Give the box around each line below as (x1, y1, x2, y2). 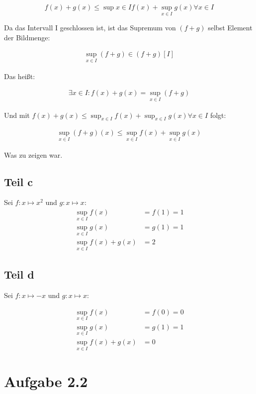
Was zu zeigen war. (4, 149, 63, 160)
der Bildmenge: (4, 32, 50, 42)
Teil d (4, 267, 34, 282)
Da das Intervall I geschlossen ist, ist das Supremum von (4, 22, 176, 33)
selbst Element (208, 22, 253, 33)
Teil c (4, 174, 33, 189)
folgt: (210, 109, 226, 120)
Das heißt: (4, 71, 35, 81)
